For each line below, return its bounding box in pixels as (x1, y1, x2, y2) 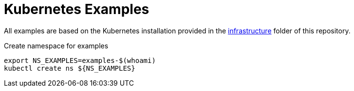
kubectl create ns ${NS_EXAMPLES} (4, 64, 135, 72)
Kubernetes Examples (4, 1, 149, 17)
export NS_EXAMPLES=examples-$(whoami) (4, 56, 156, 64)
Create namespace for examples (4, 41, 109, 50)
